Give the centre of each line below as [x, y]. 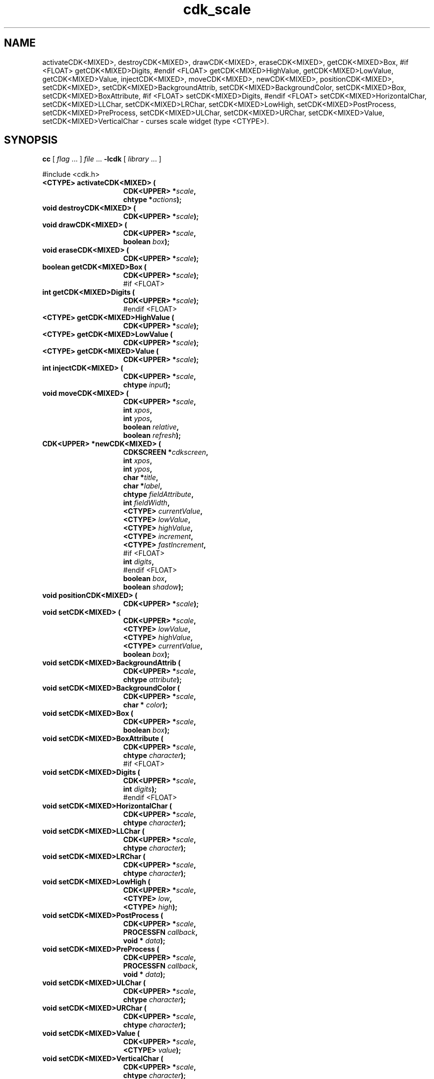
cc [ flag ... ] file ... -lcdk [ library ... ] [102, 159]
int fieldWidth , [146, 503]
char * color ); [145, 705]
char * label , [143, 486]
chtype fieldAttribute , [158, 494]
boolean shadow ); [153, 587]
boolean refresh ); [152, 435]
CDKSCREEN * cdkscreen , [166, 452]
